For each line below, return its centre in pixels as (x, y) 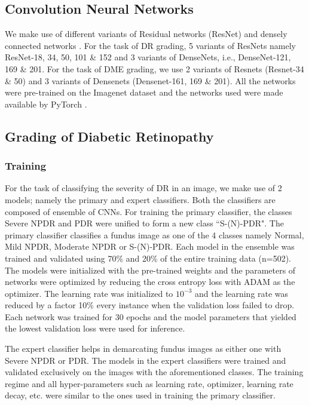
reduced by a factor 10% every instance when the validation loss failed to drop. (150, 305)
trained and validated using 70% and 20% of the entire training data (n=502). (148, 258)
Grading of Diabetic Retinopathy (109, 136)
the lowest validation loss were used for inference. (95, 328)
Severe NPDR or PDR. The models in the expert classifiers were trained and (146, 360)
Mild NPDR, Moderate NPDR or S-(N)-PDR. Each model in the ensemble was (150, 246)
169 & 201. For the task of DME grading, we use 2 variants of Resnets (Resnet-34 (154, 68)
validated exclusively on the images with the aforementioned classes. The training (154, 372)
